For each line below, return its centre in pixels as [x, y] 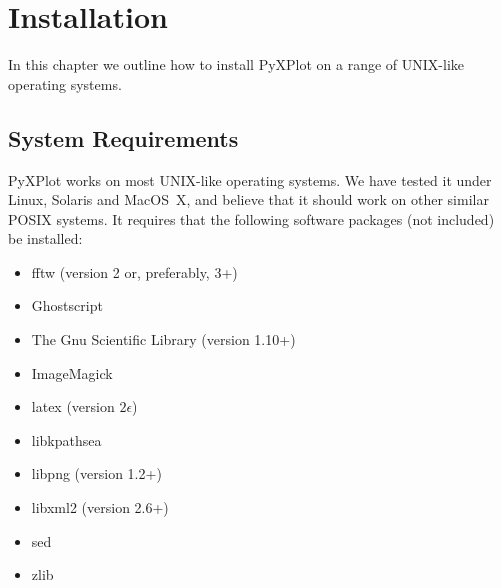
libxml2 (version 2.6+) [100, 507]
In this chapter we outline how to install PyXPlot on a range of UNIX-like [236, 64]
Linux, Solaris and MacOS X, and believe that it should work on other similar [248, 199]
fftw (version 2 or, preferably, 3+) [134, 271]
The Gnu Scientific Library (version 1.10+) [163, 339]
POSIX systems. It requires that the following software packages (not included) [251, 218]
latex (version [73, 406]
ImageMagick [72, 372]
